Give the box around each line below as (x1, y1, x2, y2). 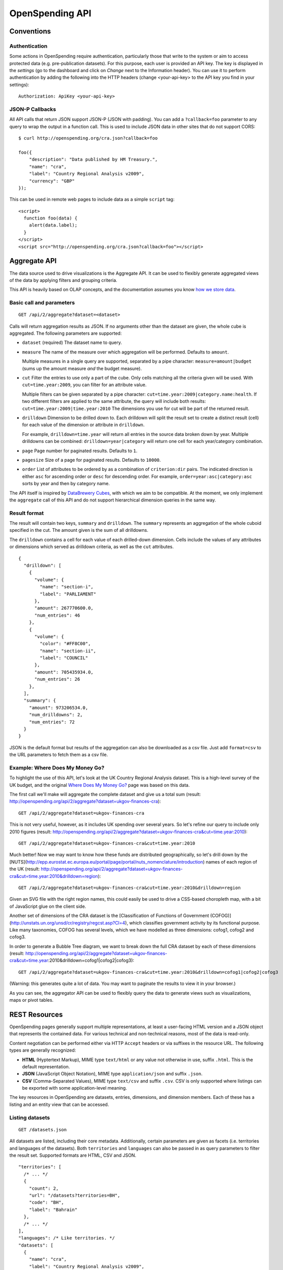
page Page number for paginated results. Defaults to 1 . (22, 448, 138, 454)
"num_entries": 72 (28, 719, 75, 725)
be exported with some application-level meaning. (22, 1085, 127, 1091)
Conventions (9, 27, 51, 36)
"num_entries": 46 (34, 612, 80, 618)
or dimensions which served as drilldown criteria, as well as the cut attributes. (9, 544, 174, 550)
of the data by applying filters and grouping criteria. (9, 277, 118, 283)
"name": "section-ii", (40, 648, 97, 654)
